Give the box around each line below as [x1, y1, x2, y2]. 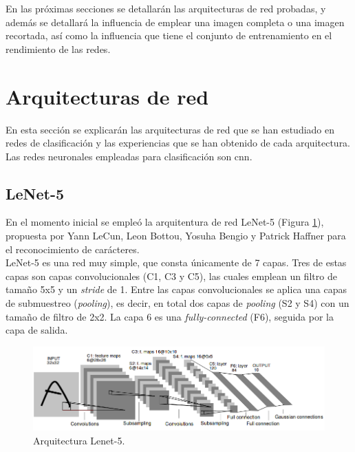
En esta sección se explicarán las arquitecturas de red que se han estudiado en [6, 122, 335, 136]
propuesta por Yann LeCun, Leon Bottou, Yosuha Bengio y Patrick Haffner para [6, 228, 346, 243]
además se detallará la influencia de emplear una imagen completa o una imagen [6, 14, 345, 29]
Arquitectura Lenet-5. [33, 433, 125, 448]
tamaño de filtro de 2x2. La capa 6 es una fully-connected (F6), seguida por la [6, 309, 334, 323]
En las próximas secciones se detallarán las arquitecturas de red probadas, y [6, 1, 326, 15]
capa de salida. [6, 323, 68, 337]
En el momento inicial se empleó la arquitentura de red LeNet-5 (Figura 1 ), [6, 215, 324, 229]
